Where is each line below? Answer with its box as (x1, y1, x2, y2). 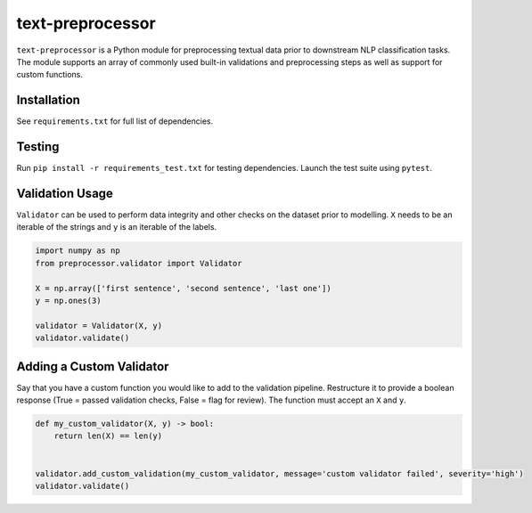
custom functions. (16, 69, 84, 80)
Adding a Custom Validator (16, 359, 169, 374)
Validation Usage (16, 185, 113, 200)
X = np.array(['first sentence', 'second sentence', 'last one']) (35, 283, 331, 293)
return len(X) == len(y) (53, 431, 163, 441)
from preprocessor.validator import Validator (35, 258, 242, 268)
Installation (16, 93, 80, 108)
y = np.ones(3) (35, 295, 102, 305)
